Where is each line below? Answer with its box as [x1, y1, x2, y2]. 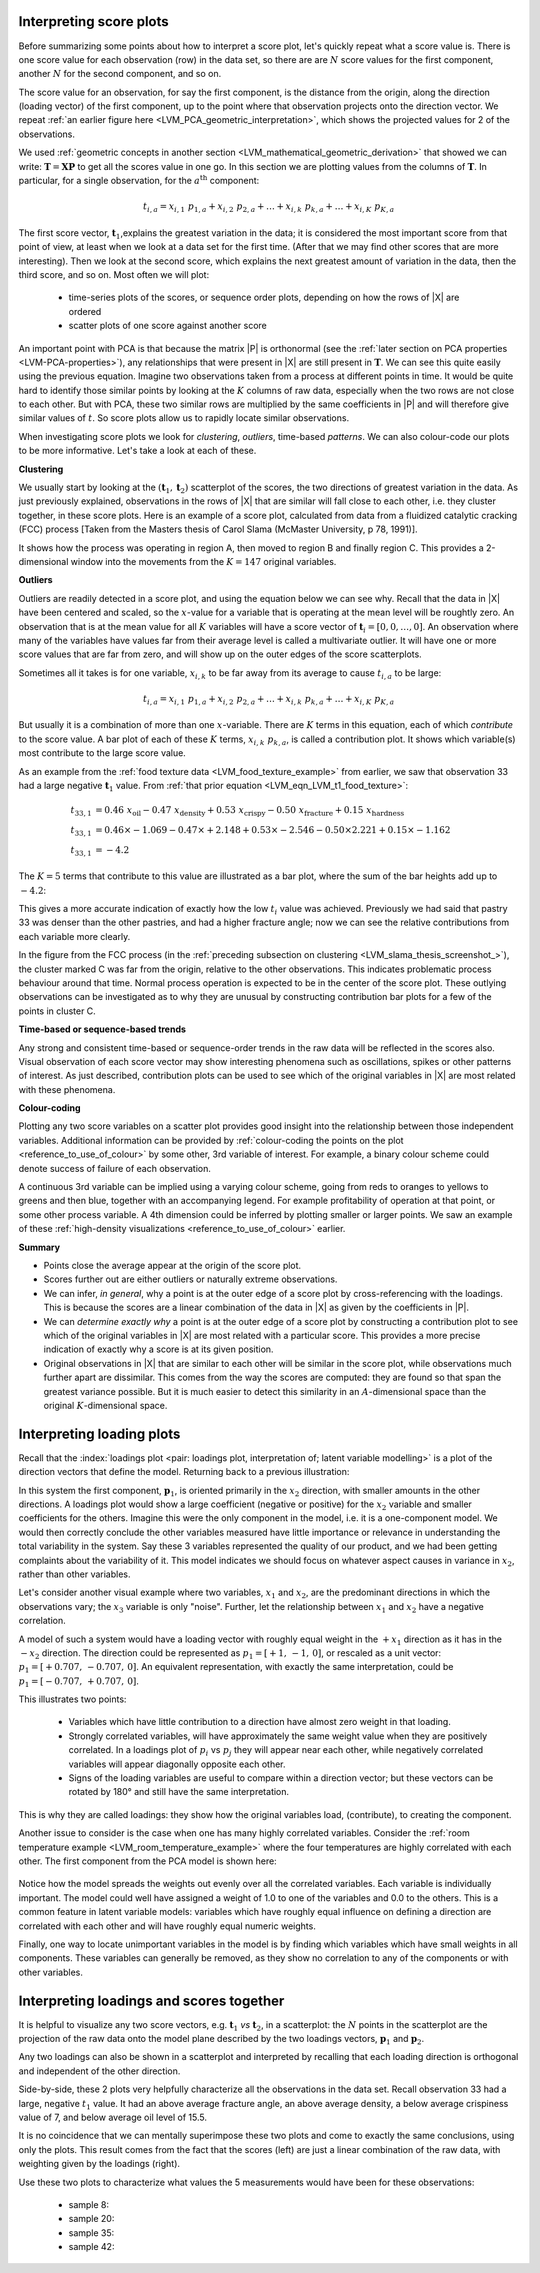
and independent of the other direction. [18, 2065, 181, 2077]
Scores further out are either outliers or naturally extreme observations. [43, 1273, 338, 1285]
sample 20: [68, 2213, 115, 2225]
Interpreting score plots [18, 13, 169, 30]
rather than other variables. [18, 1568, 131, 1580]
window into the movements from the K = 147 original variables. [70, 555, 337, 567]
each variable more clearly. [18, 930, 131, 942]
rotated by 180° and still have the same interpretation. [68, 1786, 290, 1798]
